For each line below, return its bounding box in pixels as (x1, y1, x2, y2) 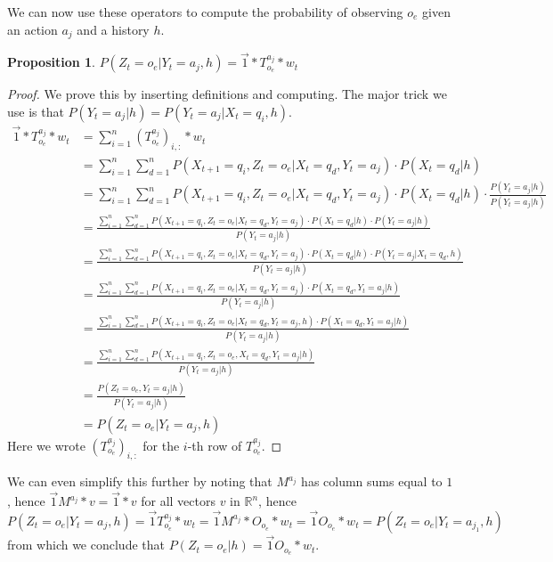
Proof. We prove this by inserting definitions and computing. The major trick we (7, 85, 447, 103)
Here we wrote (7, 436, 85, 454)
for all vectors (141, 492, 216, 510)
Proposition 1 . (7, 53, 95, 71)
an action (7, 20, 58, 38)
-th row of (187, 436, 242, 454)
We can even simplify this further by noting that (7, 472, 272, 491)
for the (142, 436, 180, 454)
